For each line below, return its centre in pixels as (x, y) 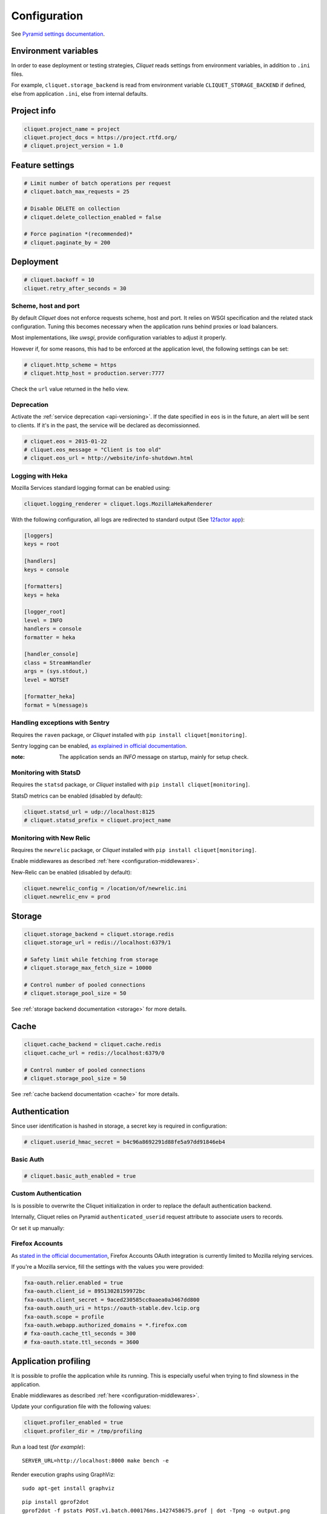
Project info (34, 111)
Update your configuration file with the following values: (81, 1407)
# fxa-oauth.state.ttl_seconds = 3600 (81, 1342)
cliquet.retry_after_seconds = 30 (75, 288)
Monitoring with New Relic (51, 838)
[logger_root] (45, 612)
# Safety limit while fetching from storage (91, 959)
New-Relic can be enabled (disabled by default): (71, 872)
